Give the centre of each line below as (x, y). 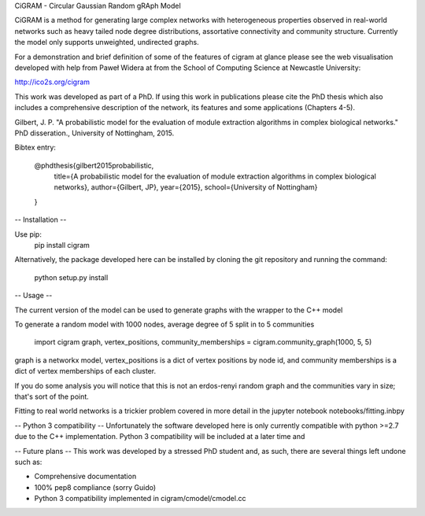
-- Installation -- (41, 219)
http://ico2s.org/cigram (52, 82)
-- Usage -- (33, 296)
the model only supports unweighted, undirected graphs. (107, 42)
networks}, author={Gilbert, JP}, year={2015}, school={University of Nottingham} (186, 187)
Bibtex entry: (35, 147)
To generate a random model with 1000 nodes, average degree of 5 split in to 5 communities (164, 324)
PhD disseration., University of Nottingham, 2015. (94, 133)
